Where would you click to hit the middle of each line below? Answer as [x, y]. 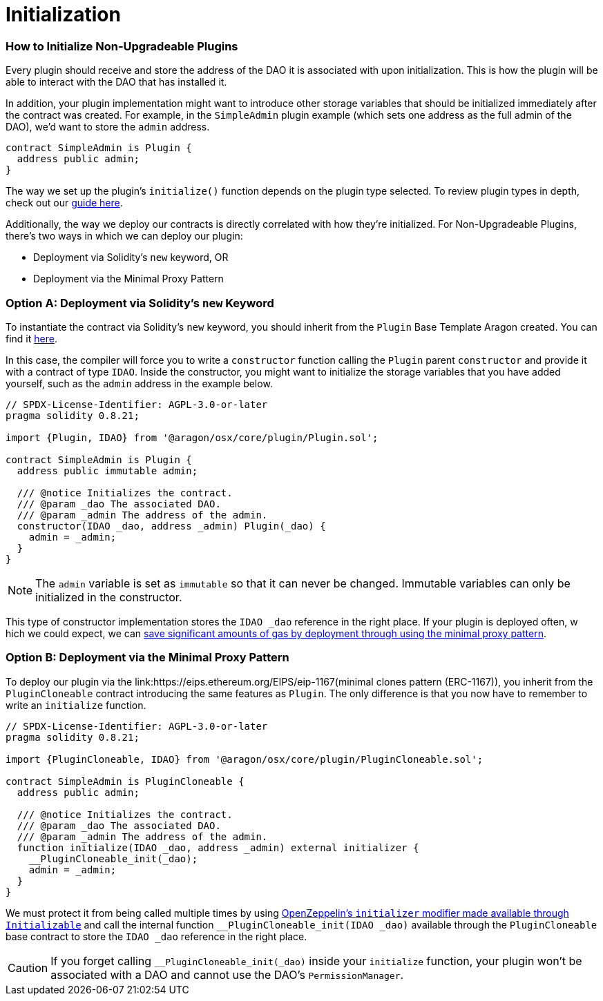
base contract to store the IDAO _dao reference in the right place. [156, 936]
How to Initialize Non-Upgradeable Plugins [122, 46]
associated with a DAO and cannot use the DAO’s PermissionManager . [227, 974]
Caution [28, 968]
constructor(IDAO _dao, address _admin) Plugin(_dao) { [171, 526]
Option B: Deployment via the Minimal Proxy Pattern [147, 658]
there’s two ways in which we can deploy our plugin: [124, 236]
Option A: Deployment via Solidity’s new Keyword [140, 303]
